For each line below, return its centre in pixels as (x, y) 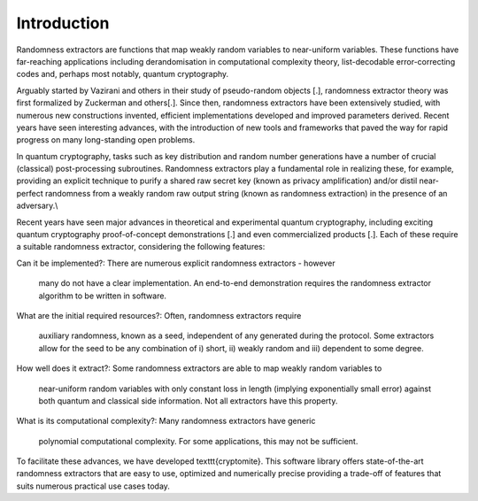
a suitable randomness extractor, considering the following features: (141, 247)
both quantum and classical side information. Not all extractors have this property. (188, 401)
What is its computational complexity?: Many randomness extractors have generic (166, 421)
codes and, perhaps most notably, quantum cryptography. (123, 74)
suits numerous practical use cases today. (93, 486)
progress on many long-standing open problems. (106, 140)
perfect (30, 193)
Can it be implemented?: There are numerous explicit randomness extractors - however (176, 263)
